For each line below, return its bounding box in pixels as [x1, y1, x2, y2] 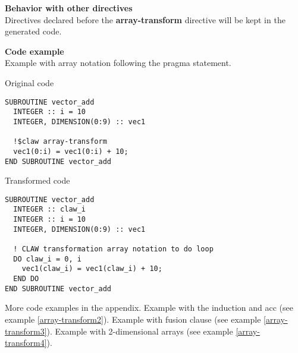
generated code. [5, 25, 62, 37]
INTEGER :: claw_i [13, 205, 86, 214]
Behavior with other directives [5, 2, 133, 14]
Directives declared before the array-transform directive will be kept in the [5, 13, 286, 26]
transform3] [5, 324, 47, 337]
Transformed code [5, 174, 70, 187]
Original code [5, 76, 54, 89]
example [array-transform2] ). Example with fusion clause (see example [5, 313, 261, 325]
